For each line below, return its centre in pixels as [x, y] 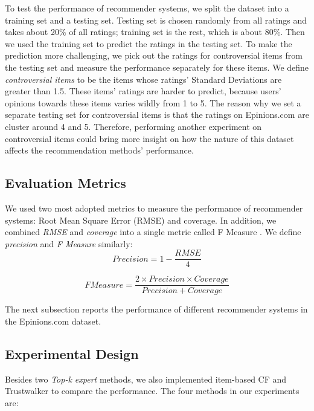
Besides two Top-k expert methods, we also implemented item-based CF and [146, 379]
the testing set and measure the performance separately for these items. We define [157, 67]
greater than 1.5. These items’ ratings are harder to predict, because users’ [143, 91]
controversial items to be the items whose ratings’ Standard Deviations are [143, 79]
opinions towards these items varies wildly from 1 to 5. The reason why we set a [153, 102]
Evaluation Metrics [66, 183]
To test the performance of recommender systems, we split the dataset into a [147, 8]
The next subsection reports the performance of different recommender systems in [156, 309]
